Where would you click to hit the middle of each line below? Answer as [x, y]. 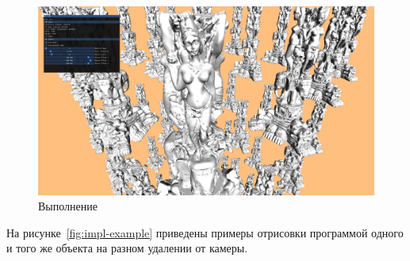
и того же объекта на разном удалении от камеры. [127, 248]
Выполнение [68, 206]
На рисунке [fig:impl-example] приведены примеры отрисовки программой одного [205, 232]
